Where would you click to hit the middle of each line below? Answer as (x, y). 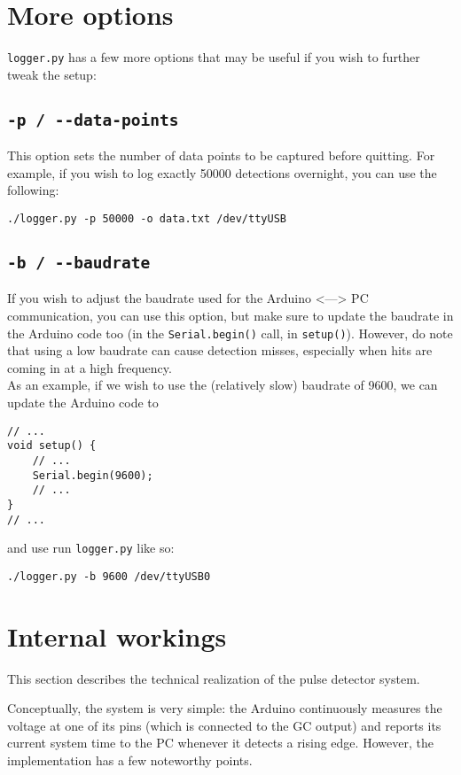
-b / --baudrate (79, 262)
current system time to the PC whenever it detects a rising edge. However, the (220, 743)
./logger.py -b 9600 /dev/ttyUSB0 (109, 576)
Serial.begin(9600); (93, 475)
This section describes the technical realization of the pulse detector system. (214, 678)
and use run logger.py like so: (91, 548)
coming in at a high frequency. (90, 367)
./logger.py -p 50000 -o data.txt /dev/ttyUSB (147, 218)
